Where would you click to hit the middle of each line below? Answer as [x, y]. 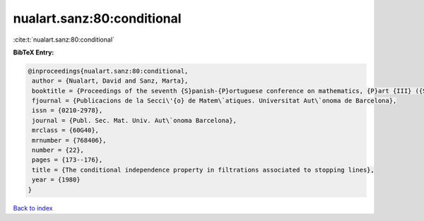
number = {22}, [58, 150]
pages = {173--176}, [67, 160]
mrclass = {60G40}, [65, 130]
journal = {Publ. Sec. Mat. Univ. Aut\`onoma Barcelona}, [134, 120]
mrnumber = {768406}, [69, 140]
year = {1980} [56, 180]
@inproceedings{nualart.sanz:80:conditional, [108, 71]
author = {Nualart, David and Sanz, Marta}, [110, 81]
